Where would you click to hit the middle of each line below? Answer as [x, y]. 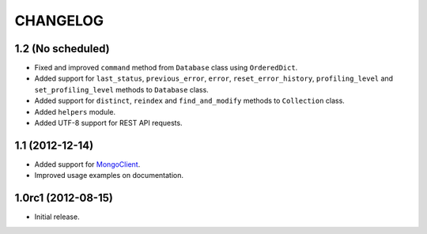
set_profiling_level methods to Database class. [121, 89]
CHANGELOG [59, 21]
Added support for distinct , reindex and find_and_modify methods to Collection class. [190, 101]
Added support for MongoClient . [87, 164]
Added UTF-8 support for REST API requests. [108, 123]
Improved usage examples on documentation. [109, 175]
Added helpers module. [75, 111]
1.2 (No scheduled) [62, 49]
